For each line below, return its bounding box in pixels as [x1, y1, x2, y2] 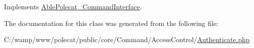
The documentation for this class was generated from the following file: [4, 18, 218, 28]
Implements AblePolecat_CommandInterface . [4, 1, 142, 11]
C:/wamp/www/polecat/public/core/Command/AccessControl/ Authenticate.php [4, 34, 250, 45]
